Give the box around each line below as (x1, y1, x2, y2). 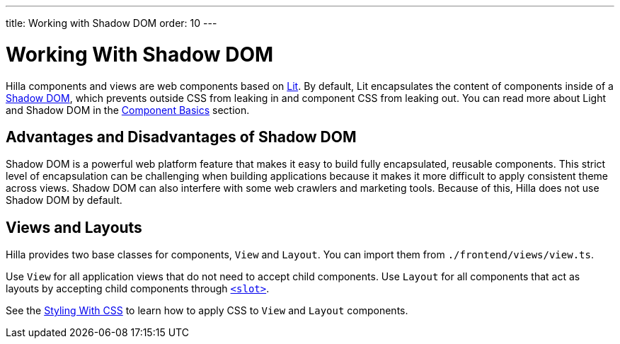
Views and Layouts (6, 218, 142, 236)
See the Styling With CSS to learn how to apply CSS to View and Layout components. (6, 304, 408, 317)
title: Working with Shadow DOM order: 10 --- (6, 17, 217, 29)
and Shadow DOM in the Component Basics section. (6, 103, 250, 116)
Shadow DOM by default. (6, 194, 122, 207)
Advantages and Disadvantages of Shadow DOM (6, 127, 357, 146)
